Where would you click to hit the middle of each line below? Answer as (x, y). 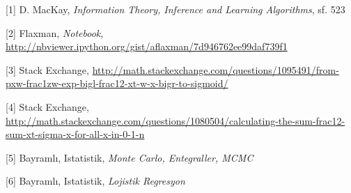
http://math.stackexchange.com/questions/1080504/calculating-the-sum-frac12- (175, 120)
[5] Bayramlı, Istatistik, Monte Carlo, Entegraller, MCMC (130, 157)
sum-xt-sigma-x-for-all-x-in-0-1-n (75, 134)
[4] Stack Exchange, (47, 106)
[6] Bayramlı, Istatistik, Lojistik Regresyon (95, 181)
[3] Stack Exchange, (47, 69)
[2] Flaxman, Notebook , (55, 32)
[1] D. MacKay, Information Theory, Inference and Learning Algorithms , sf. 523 (175, 9)
